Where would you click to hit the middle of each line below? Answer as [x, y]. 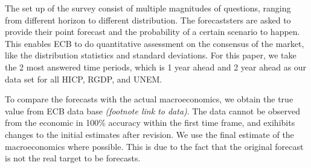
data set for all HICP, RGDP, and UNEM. [84, 79]
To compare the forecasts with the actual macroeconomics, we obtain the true [149, 99]
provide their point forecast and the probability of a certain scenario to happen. [152, 32]
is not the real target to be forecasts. [73, 158]
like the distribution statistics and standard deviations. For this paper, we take [151, 55]
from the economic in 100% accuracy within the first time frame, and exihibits [150, 123]
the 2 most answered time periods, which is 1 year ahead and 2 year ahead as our [156, 67]
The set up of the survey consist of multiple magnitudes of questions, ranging [148, 8]
